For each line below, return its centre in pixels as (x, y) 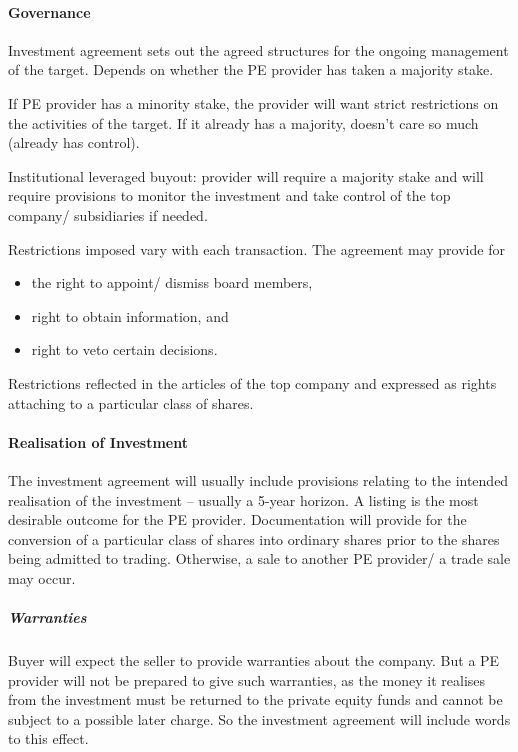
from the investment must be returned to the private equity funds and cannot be (255, 699)
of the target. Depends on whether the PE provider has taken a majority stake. (251, 69)
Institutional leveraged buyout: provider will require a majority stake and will (246, 175)
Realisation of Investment (98, 441)
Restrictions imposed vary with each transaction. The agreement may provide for (256, 248)
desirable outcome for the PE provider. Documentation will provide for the (237, 519)
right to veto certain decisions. (124, 349)
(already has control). (74, 142)
